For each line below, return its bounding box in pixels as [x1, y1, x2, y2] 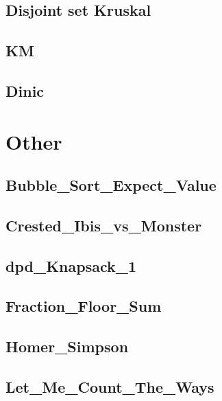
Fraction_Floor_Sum [5, 295, 162, 317]
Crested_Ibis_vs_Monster [5, 214, 202, 236]
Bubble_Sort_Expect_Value [5, 174, 217, 196]
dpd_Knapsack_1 [5, 255, 137, 276]
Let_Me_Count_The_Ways [5, 376, 214, 398]
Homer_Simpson [5, 336, 129, 357]
